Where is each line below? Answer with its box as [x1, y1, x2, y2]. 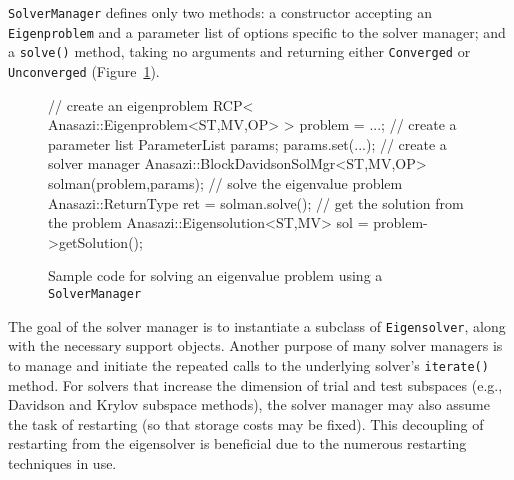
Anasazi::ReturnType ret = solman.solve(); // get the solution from [48, 192, 464, 213]
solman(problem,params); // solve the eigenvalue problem [48, 173, 403, 193]
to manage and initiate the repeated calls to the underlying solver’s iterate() [8, 354, 489, 375]
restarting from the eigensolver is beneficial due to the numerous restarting [8, 433, 467, 454]
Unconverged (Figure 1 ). [8, 60, 160, 81]
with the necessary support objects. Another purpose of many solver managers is [8, 335, 503, 356]
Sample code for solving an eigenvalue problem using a [48, 265, 383, 286]
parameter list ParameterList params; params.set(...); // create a [48, 133, 447, 154]
